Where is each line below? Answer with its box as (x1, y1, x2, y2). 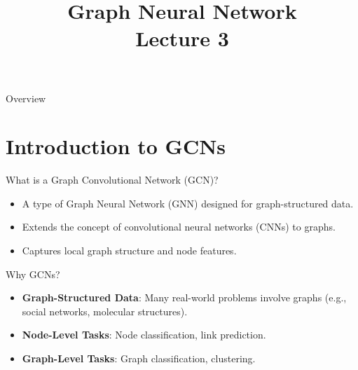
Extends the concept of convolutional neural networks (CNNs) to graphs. (22, 219, 336, 234)
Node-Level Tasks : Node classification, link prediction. (22, 327, 266, 342)
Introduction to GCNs (6, 132, 226, 160)
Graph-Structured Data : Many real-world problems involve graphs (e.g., (22, 290, 347, 305)
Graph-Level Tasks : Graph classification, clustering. (22, 351, 256, 366)
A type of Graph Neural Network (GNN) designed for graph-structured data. (22, 196, 354, 210)
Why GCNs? (6, 266, 60, 281)
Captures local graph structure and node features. (22, 243, 237, 258)
